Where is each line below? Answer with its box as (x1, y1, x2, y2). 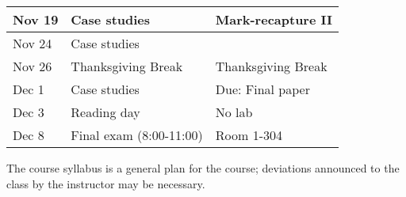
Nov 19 (13, 10, 59, 28)
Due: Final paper (215, 80, 310, 98)
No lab (215, 103, 253, 121)
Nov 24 (13, 34, 52, 52)
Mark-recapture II (215, 10, 332, 28)
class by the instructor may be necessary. (6, 175, 205, 191)
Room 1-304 (215, 126, 282, 144)
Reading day (71, 103, 140, 121)
